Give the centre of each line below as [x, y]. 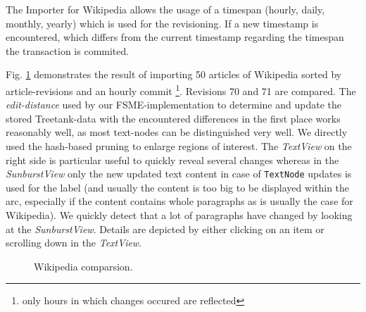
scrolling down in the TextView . [74, 243]
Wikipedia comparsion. [83, 266]
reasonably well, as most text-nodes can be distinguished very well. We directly [177, 132]
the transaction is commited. [68, 50]
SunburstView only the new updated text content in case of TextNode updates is [179, 174]
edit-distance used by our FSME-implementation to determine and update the [173, 105]
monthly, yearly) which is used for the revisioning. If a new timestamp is [162, 23]
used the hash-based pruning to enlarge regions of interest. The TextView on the [179, 146]
